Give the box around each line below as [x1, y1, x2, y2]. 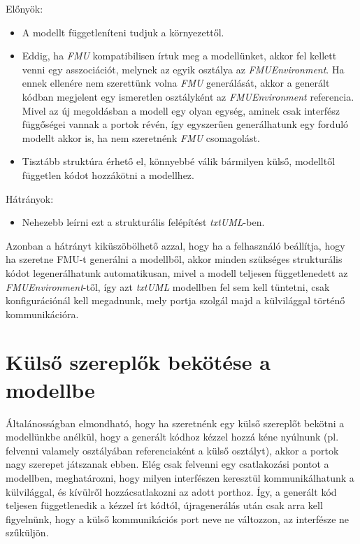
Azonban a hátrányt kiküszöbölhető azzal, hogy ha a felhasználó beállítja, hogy [6, 238, 345, 252]
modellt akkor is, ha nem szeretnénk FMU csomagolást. [22, 130, 260, 145]
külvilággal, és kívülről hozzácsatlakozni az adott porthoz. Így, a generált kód [6, 484, 337, 499]
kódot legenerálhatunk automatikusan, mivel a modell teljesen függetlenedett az [6, 265, 348, 280]
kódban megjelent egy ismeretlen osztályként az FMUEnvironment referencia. [22, 89, 354, 103]
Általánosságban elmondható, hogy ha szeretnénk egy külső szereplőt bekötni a [6, 415, 345, 430]
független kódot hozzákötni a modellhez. [22, 167, 194, 182]
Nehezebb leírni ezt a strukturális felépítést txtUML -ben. [22, 215, 265, 229]
